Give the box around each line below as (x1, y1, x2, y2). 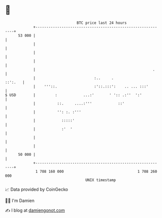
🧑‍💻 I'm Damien (5, 198, 35, 203)
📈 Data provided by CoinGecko (5, 186, 68, 192)
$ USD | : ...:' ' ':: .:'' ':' (5, 92, 142, 98)
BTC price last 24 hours (77, 20, 127, 25)
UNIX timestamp (85, 177, 116, 183)
